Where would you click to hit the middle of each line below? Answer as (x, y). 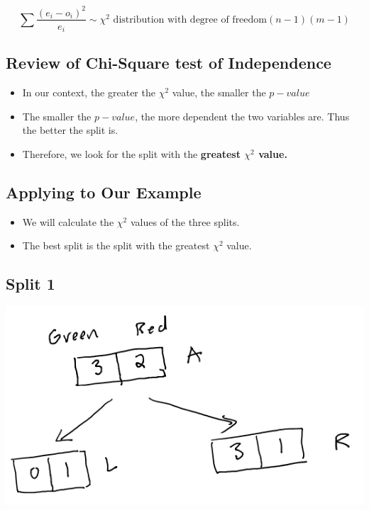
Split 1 (31, 284)
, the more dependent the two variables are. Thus (242, 116)
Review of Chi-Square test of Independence (169, 63)
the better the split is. (70, 130)
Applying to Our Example (104, 192)
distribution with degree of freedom (190, 19)
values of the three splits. (185, 221)
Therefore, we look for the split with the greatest (131, 154)
